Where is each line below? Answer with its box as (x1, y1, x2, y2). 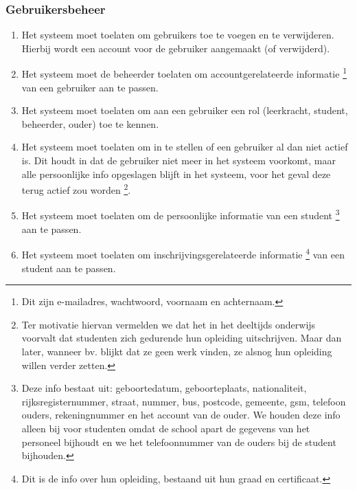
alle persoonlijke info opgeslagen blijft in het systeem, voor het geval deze (21, 166, 331, 181)
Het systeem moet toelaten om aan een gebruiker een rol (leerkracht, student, (21, 103, 348, 118)
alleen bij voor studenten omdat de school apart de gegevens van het (21, 421, 310, 435)
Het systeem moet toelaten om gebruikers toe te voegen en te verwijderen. (21, 27, 334, 42)
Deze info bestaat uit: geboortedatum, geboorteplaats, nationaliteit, (21, 381, 307, 395)
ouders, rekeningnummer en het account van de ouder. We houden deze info (21, 408, 341, 422)
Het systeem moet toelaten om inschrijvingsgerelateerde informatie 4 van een (21, 245, 345, 261)
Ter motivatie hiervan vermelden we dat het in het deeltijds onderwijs (21, 317, 316, 331)
